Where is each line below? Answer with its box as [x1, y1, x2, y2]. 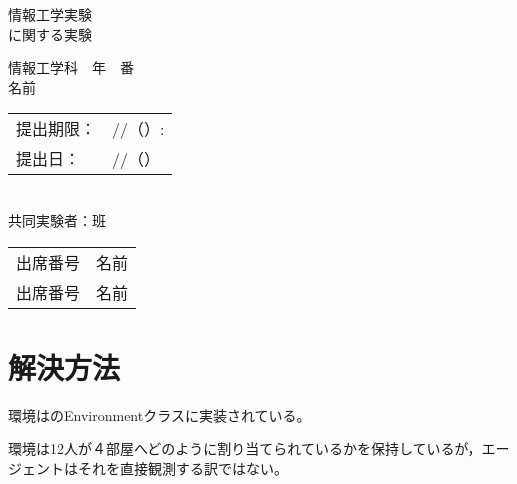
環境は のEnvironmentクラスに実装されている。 [8, 404, 311, 425]
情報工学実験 [8, 4, 92, 24]
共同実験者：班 [8, 209, 106, 230]
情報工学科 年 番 [8, 57, 134, 78]
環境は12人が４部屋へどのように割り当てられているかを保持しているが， [8, 438, 482, 459]
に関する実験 [8, 23, 92, 44]
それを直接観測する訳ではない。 [77, 457, 288, 478]
